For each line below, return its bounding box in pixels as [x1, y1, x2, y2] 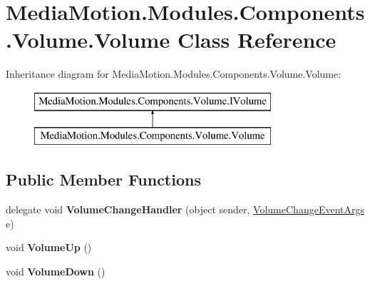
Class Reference [177, 25, 336, 54]
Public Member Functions [6, 168, 201, 191]
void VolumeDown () [6, 264, 106, 279]
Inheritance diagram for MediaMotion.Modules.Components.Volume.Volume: [6, 66, 341, 81]
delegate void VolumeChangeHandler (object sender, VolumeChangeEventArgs [6, 202, 364, 217]
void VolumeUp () [6, 240, 92, 255]
